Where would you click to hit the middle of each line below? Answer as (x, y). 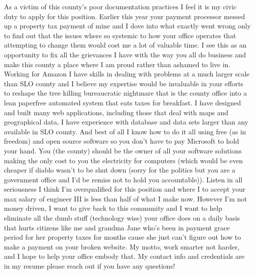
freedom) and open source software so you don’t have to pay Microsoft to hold (122, 141)
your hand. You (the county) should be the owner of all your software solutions (123, 150)
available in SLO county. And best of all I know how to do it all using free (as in (125, 131)
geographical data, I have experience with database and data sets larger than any (126, 122)
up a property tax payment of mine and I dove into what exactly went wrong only (127, 26)
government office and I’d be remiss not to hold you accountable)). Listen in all (123, 179)
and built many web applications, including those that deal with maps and (116, 112)
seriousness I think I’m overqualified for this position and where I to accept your (125, 189)
